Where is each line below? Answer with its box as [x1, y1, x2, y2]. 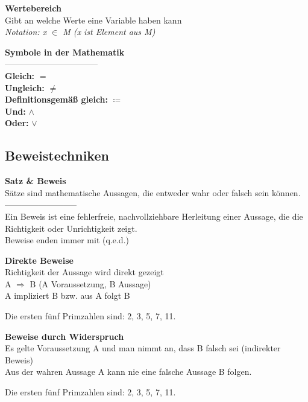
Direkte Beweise [5, 254, 74, 266]
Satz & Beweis [5, 174, 66, 187]
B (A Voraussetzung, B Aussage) [30, 277, 151, 290]
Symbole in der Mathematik [5, 45, 125, 58]
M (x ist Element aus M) [63, 25, 156, 38]
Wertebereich [5, 2, 61, 14]
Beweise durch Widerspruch [5, 330, 124, 342]
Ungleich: [5, 81, 45, 94]
